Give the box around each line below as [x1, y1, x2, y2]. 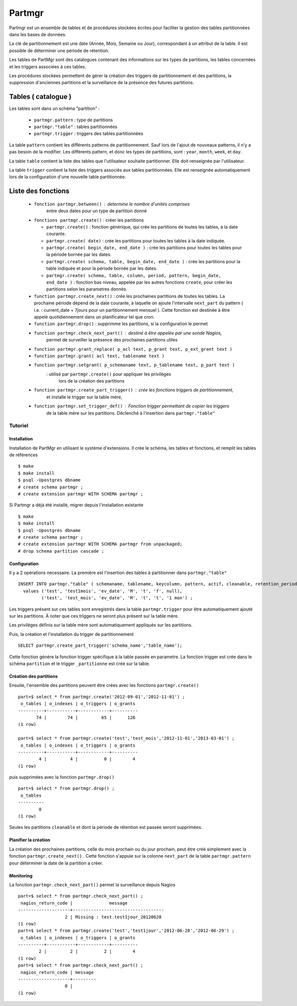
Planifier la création [9, 837, 50, 843]
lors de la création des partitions [58, 378, 125, 384]
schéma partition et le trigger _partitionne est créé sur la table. [9, 661, 150, 667]
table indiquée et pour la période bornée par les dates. [46, 265, 158, 272]
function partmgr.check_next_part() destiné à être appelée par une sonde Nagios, [34, 330, 222, 336]
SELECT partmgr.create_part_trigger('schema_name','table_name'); [18, 643, 183, 648]
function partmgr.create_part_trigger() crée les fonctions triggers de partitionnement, [34, 387, 234, 393]
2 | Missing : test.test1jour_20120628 [64, 914, 162, 920]
